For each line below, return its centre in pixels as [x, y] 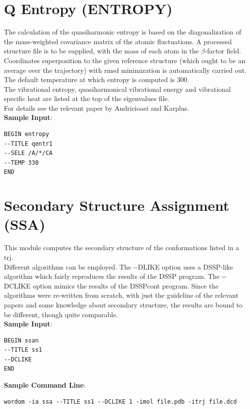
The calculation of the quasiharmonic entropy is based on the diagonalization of [123, 32]
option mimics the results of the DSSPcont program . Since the [125, 285]
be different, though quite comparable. [61, 314]
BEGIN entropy [27, 134]
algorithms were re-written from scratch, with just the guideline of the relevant [121, 295]
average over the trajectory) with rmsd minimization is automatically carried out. [125, 70]
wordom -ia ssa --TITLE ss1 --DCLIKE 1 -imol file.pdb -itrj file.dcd [120, 401]
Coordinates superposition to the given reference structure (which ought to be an [125, 60]
